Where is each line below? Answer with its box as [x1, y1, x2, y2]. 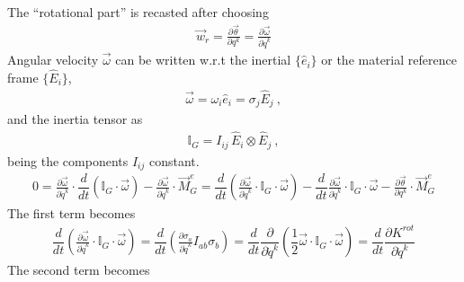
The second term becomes [7, 260, 150, 279]
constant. [148, 151, 200, 170]
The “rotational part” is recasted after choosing [7, 3, 269, 21]
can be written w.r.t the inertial [115, 50, 291, 69]
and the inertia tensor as [7, 110, 143, 128]
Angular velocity [7, 50, 99, 69]
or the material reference [321, 50, 457, 69]
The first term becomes [7, 203, 136, 222]
